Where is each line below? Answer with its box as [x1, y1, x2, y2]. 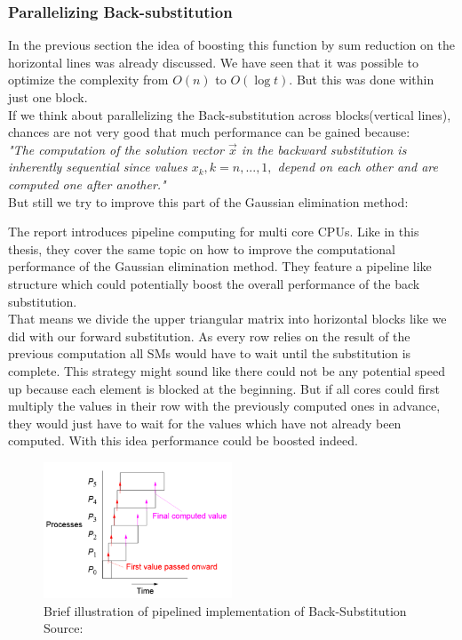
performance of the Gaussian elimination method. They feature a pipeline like [8, 257, 432, 276]
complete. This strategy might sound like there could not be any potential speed [8, 361, 445, 380]
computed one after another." [8, 174, 166, 193]
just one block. [8, 88, 88, 106]
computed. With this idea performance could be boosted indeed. [8, 431, 358, 450]
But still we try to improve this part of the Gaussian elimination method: [8, 192, 409, 211]
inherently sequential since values [8, 157, 187, 176]
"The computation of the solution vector [8, 140, 225, 158]
